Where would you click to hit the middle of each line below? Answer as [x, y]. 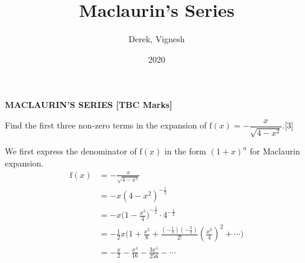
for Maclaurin [275, 151]
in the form [185, 151]
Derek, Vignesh [157, 39]
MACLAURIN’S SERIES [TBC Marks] [89, 105]
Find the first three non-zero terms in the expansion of [106, 125]
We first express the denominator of [71, 151]
